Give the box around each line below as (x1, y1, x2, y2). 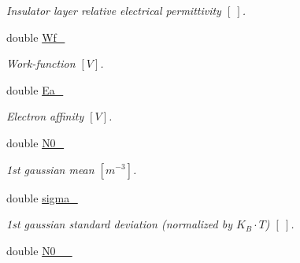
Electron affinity (6, 108, 84, 124)
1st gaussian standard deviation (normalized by (6, 216, 232, 232)
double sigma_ (6, 189, 78, 206)
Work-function (6, 55, 76, 72)
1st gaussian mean (6, 161, 94, 177)
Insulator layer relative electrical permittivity (6, 2, 221, 18)
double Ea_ (6, 81, 64, 98)
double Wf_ (6, 28, 65, 45)
